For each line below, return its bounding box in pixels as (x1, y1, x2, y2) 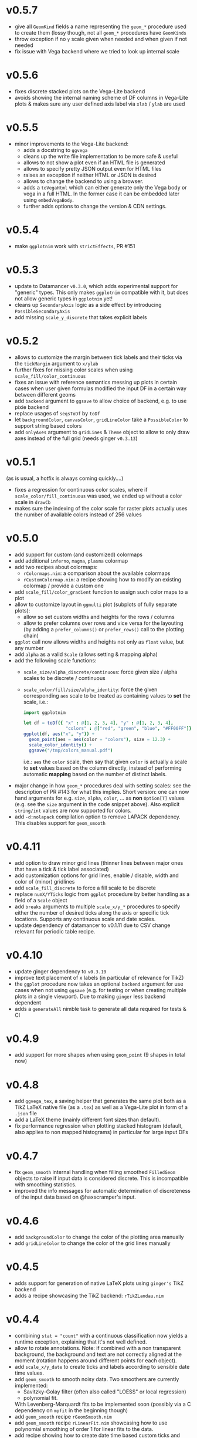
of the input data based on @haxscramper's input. (14, 1193, 137, 1200)
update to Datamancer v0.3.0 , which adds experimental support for (14, 282, 178, 289)
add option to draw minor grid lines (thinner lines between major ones (14, 859, 184, 866)
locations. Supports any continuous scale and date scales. (14, 915, 156, 922)
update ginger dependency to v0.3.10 (14, 967, 107, 975)
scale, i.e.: (23, 698, 49, 705)
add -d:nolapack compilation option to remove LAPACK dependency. (14, 813, 181, 820)
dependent (14, 999, 42, 1006)
